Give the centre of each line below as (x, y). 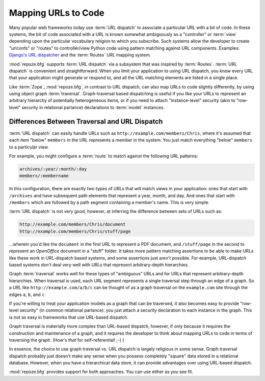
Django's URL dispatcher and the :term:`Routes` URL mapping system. (80, 55)
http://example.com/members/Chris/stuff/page (75, 231)
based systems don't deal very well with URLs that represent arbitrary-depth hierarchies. (99, 264)
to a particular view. (29, 147)
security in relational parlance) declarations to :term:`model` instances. (93, 107)
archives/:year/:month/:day (53, 169)
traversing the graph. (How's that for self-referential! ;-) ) (67, 340)
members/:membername (44, 176)
